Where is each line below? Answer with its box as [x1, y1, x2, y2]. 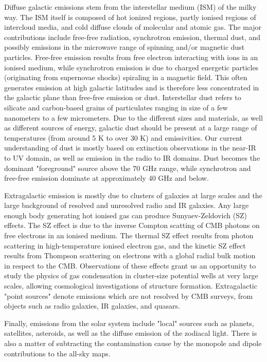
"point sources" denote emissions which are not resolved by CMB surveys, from [4, 290, 253, 301]
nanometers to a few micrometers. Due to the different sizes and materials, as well [4, 112, 263, 123]
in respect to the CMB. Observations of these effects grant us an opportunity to [4, 260, 256, 271]
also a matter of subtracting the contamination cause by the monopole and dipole [4, 338, 262, 348]
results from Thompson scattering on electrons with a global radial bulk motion [4, 250, 256, 261]
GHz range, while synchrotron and [142, 162, 251, 173]
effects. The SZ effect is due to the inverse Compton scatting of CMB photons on [4, 220, 260, 231]
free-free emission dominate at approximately [4, 173, 146, 183]
